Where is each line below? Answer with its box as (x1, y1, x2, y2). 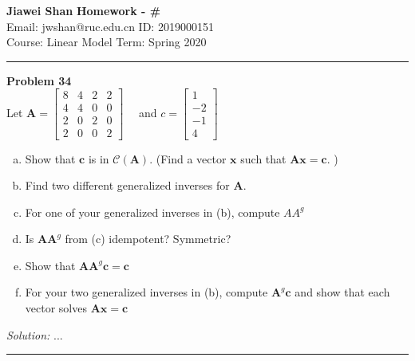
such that (240, 150, 287, 167)
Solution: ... (6, 326, 63, 343)
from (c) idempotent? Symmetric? (65, 230, 231, 247)
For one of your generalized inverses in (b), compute (25, 203, 280, 220)
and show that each (294, 284, 390, 300)
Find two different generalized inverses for (25, 177, 230, 194)
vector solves (25, 300, 87, 316)
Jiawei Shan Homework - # (6, 2, 161, 18)
